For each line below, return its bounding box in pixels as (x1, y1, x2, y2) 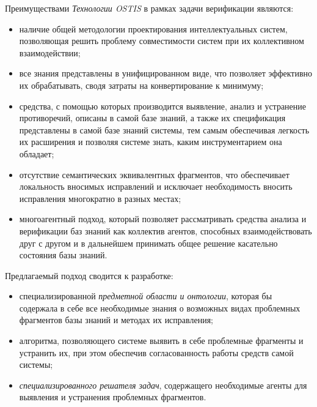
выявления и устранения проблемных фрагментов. (19, 390, 206, 403)
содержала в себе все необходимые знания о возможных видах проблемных (19, 301, 301, 314)
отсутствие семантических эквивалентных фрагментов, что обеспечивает (19, 168, 290, 181)
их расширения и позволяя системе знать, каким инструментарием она (19, 135, 282, 148)
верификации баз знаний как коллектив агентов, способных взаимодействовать (19, 224, 312, 237)
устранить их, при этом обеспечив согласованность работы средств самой (19, 346, 294, 359)
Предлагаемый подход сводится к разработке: (5, 269, 173, 282)
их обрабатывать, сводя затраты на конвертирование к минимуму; (19, 78, 264, 91)
